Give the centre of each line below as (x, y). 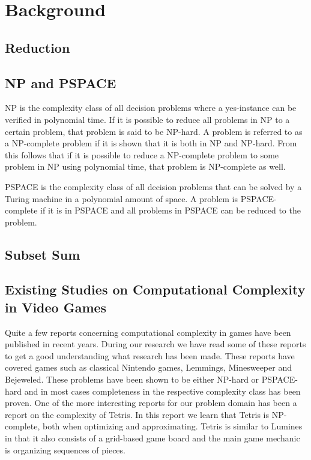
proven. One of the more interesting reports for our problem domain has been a (151, 403)
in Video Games (56, 307)
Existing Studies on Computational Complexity (155, 289)
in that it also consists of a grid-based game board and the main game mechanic (152, 438)
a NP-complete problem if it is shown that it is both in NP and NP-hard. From (151, 143)
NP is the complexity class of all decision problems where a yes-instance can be (151, 108)
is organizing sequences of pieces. (65, 450)
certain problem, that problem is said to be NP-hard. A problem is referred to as (154, 131)
